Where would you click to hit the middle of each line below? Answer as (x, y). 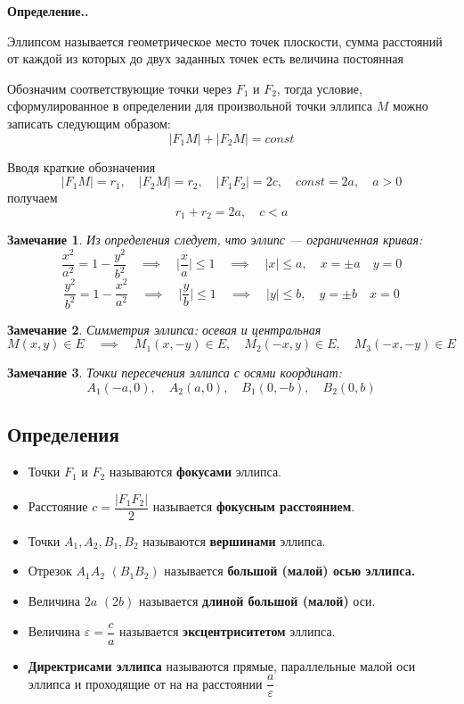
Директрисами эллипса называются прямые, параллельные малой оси (222, 665)
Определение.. (48, 11)
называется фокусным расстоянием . (254, 506)
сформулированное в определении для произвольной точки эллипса (190, 106)
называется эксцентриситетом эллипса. (227, 631)
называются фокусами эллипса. (195, 472)
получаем (33, 198)
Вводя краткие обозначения (81, 166)
